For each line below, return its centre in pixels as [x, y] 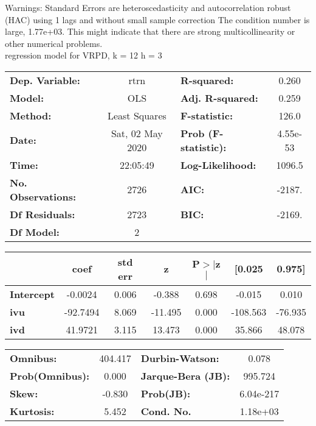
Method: [31, 115]
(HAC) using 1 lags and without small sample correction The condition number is [157, 19]
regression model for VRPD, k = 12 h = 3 [84, 55]
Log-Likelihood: [218, 165]
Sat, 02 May [137, 133]
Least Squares [137, 115]
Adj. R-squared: [219, 98]
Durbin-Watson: [180, 358]
